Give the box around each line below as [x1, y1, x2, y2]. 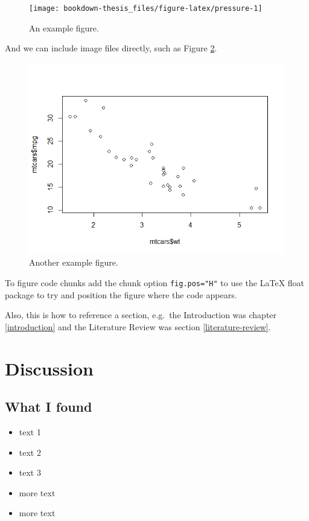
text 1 [19, 425, 41, 438]
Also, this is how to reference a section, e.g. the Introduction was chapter [5, 308, 277, 321]
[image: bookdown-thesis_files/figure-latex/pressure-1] [29, 4, 263, 13]
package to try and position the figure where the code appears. [5, 288, 237, 301]
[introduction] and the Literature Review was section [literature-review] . [5, 320, 271, 333]
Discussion [5, 356, 94, 380]
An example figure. [29, 21, 99, 34]
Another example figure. [29, 256, 118, 269]
